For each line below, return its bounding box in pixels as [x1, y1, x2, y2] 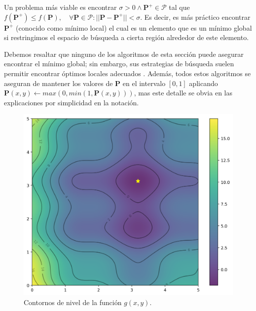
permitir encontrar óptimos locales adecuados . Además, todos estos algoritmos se [4, 68, 251, 78]
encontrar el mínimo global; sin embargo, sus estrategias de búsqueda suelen [4, 58, 234, 69]
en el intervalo [122, 78, 166, 88]
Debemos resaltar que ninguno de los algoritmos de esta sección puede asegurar [4, 48, 244, 59]
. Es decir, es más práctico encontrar [140, 11, 251, 22]
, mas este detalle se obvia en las [134, 88, 232, 98]
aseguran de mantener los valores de [4, 78, 113, 88]
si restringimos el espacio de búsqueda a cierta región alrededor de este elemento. [4, 32, 249, 43]
